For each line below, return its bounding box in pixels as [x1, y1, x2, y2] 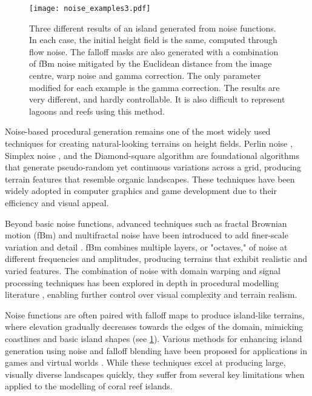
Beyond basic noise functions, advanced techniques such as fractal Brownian [5, 216, 287, 229]
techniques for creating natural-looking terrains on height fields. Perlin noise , [5, 137, 293, 149]
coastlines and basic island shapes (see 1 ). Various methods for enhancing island [5, 332, 302, 344]
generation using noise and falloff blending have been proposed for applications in [5, 344, 308, 357]
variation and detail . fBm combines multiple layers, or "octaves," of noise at [5, 240, 288, 253]
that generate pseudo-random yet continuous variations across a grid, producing [5, 161, 302, 173]
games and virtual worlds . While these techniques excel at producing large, [5, 356, 286, 369]
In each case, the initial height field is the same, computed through [29, 33, 277, 46]
